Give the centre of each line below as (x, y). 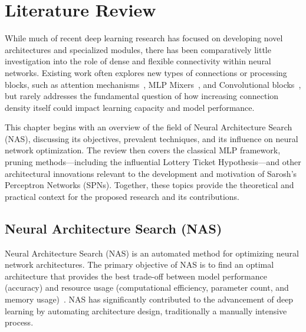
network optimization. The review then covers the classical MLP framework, (143, 150)
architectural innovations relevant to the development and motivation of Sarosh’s (151, 173)
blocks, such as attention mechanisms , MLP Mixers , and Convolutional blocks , (153, 84)
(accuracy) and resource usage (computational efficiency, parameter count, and (147, 287)
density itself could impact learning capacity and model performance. (130, 107)
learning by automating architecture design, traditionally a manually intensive (146, 310)
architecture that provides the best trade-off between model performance (136, 276)
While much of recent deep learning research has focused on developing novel (144, 38)
